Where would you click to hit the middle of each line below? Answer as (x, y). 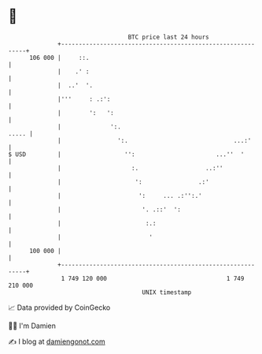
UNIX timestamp (167, 292)
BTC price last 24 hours (169, 37)
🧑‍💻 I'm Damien (32, 326)
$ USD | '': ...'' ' (126, 154)
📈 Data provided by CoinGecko (59, 307)
